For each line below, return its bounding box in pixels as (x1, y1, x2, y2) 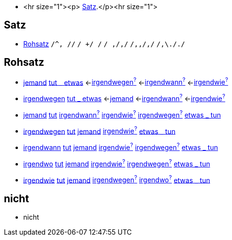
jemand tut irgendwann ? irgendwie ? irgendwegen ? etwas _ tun (23, 109, 221, 119)
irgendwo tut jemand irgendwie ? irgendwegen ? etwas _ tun (23, 158, 210, 168)
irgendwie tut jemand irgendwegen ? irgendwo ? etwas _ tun (23, 174, 210, 184)
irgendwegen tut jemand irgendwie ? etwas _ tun (23, 125, 176, 135)
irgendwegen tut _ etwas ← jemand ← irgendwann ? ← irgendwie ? (23, 93, 225, 103)
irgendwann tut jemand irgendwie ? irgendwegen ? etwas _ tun (23, 142, 218, 151)
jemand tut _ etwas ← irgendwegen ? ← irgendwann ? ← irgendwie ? (23, 76, 228, 87)
